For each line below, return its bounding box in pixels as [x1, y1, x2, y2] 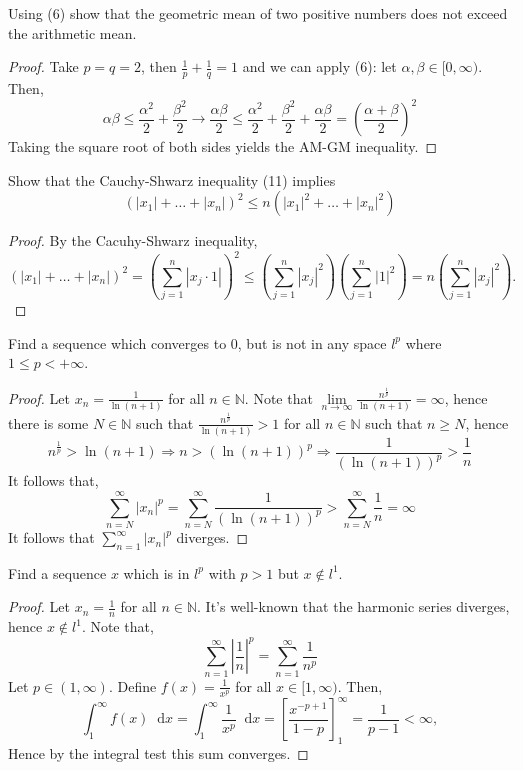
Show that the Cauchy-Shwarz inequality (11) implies [8, 169, 336, 190]
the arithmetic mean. [8, 22, 137, 43]
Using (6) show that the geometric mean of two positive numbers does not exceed [8, 3, 508, 23]
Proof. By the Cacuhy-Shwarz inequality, [8, 230, 258, 251]
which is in [123, 562, 190, 583]
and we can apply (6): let [242, 56, 397, 77]
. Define [108, 675, 157, 696]
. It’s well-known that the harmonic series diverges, [197, 596, 510, 617]
